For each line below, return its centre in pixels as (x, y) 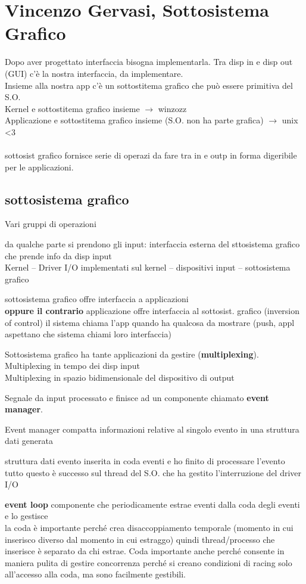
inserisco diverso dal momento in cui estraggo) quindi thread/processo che (140, 539)
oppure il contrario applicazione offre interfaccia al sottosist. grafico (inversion (152, 311)
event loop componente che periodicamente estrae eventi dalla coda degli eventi (152, 504)
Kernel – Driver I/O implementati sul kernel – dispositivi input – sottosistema (148, 267)
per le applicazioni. (39, 167)
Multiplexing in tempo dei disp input (72, 366)
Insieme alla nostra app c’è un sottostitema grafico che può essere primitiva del (149, 85)
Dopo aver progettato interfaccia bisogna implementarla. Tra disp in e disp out (149, 62)
